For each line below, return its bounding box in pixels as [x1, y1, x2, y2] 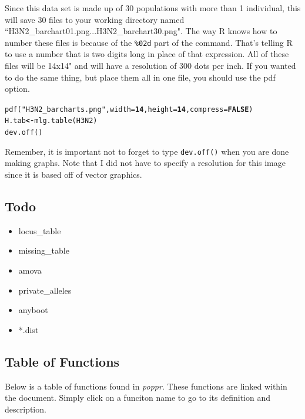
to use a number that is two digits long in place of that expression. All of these [5, 48, 289, 60]
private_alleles [18, 284, 72, 296]
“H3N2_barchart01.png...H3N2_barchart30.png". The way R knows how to [5, 25, 277, 37]
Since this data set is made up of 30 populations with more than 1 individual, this [5, 2, 301, 14]
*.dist [18, 323, 39, 335]
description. [5, 403, 46, 415]
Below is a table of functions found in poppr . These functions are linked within [5, 380, 287, 392]
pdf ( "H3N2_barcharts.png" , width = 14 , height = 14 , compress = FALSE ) [5, 105, 253, 114]
